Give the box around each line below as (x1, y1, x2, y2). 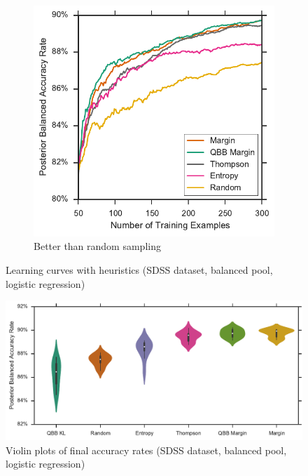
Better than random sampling (34, 239, 161, 253)
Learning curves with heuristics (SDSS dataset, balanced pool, (6, 262, 273, 277)
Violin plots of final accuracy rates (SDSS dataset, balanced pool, (6, 442, 287, 457)
